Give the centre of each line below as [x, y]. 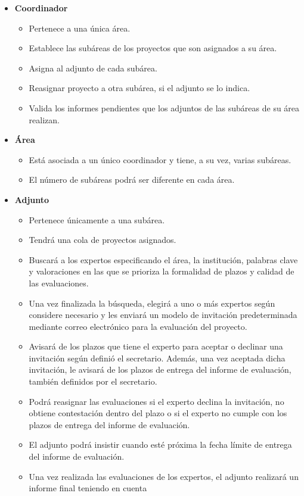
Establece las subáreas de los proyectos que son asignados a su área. [153, 48]
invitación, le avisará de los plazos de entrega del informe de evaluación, [160, 369]
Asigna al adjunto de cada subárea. [93, 68]
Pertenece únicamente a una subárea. [97, 219]
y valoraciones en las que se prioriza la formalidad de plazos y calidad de [162, 271]
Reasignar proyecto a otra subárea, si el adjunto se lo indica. [139, 88]
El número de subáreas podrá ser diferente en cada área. [132, 180]
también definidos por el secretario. [93, 381]
